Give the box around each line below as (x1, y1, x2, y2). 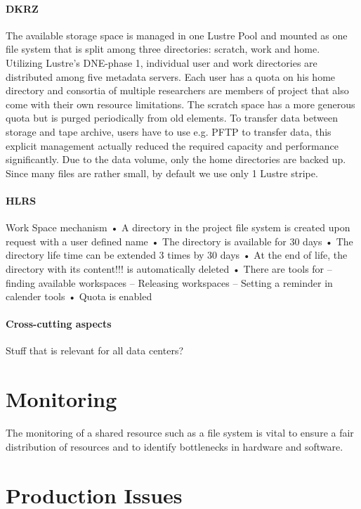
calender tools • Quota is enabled (6, 289, 152, 304)
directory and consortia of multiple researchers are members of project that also (6, 83, 349, 98)
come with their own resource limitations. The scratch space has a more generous (6, 96, 355, 111)
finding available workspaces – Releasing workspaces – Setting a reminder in (6, 275, 333, 290)
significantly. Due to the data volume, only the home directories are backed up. (6, 152, 346, 167)
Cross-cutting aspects (6, 316, 112, 331)
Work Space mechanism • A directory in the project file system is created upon (6, 220, 350, 235)
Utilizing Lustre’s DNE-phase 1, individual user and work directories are (6, 55, 317, 70)
